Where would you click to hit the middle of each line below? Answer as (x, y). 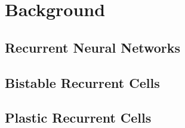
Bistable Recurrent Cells (82, 82)
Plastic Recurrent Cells (78, 118)
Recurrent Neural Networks (93, 47)
